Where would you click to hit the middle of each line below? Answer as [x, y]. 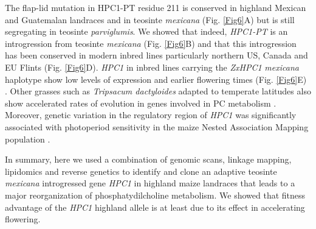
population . [28, 139]
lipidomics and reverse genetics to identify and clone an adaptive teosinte [141, 171]
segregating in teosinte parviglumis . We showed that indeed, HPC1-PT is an [146, 31]
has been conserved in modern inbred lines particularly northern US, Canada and [156, 55]
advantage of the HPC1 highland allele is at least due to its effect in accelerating [155, 207]
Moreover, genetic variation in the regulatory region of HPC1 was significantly [151, 115]
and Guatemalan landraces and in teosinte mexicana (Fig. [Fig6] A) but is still [150, 19]
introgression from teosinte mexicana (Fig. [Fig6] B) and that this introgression [151, 43]
